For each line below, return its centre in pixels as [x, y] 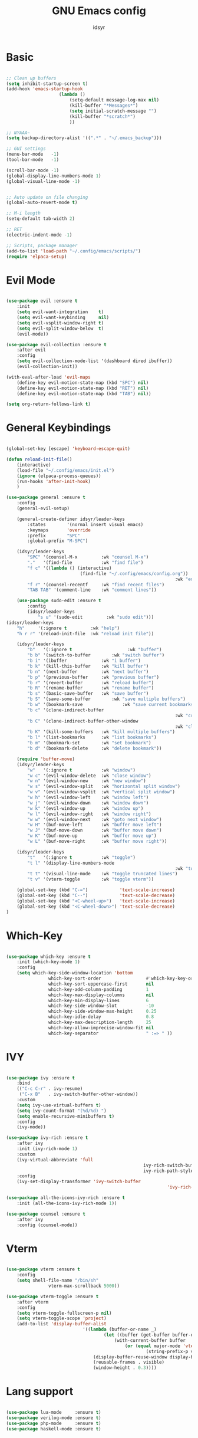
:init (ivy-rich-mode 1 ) [47, 1149]
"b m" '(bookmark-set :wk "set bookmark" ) [89, 743]
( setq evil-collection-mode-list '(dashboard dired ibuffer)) [95, 361]
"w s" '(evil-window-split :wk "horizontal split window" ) [104, 787]
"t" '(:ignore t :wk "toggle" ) [81, 857]
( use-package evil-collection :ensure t [57, 344]
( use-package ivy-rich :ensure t [47, 1138]
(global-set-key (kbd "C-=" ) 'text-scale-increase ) [96, 890]
